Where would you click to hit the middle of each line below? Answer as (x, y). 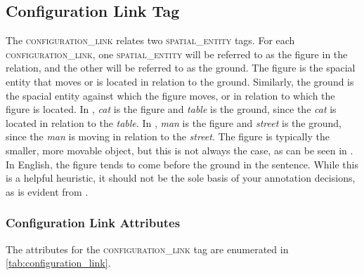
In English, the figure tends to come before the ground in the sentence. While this (182, 164)
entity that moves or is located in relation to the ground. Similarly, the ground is (180, 81)
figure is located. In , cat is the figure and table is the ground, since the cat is (171, 109)
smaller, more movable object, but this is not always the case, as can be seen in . (180, 150)
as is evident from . (47, 191)
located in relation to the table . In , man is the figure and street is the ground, (174, 122)
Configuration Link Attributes (93, 223)
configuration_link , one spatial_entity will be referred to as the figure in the (177, 54)
